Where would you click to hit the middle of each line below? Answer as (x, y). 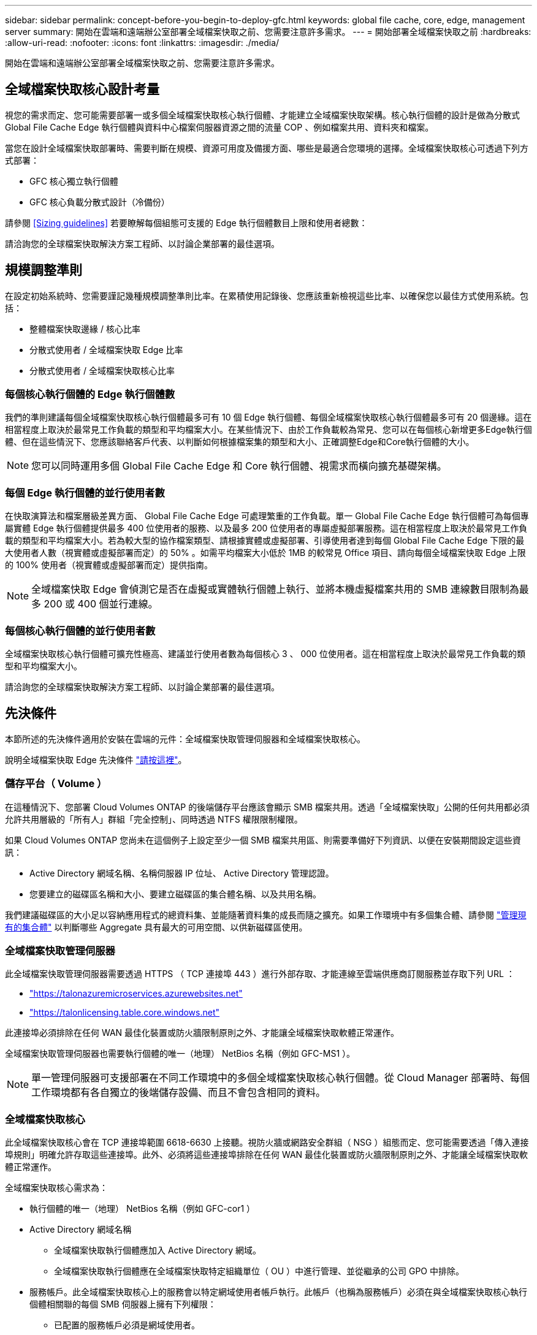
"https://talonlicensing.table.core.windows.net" (125, 1013)
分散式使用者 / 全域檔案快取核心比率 (102, 370)
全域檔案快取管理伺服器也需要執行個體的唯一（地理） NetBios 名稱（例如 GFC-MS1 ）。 (180, 1054)
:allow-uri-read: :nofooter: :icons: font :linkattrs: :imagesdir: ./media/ (142, 43)
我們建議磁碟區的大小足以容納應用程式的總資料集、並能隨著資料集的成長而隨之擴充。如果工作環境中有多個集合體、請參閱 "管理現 (266, 915)
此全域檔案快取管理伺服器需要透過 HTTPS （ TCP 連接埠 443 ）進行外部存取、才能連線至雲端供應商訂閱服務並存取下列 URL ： (260, 974)
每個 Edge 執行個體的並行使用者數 (85, 493)
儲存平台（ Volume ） (56, 784)
